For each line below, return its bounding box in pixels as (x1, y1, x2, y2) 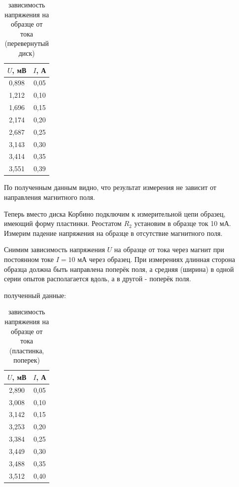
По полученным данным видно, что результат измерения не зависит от (4, 182, 216, 192)
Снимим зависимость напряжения (4, 244, 105, 255)
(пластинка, (9, 345, 44, 355)
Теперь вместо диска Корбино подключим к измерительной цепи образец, (4, 208, 226, 219)
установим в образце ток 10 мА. (134, 218, 231, 228)
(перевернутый (4, 38, 49, 48)
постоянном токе (4, 254, 54, 264)
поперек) (13, 355, 40, 365)
